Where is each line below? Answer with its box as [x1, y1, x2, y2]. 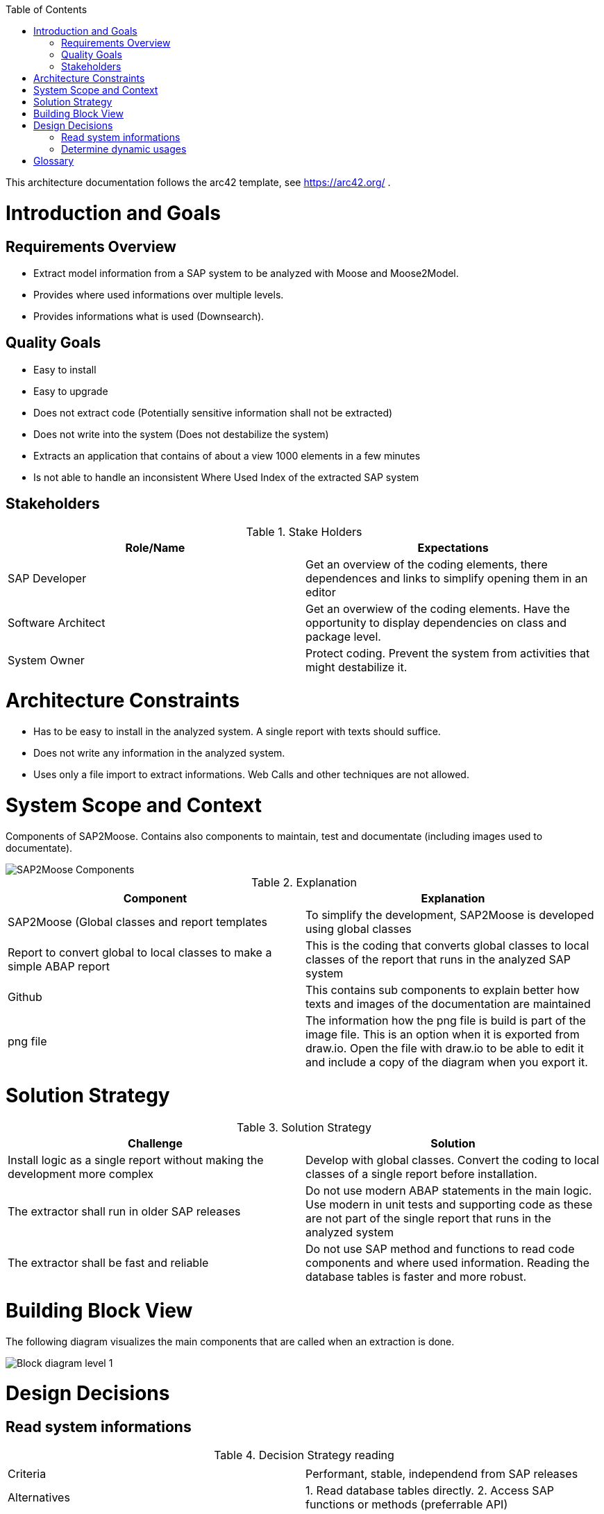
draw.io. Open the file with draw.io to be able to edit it [305, 1041, 584, 1055]
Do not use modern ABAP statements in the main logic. [305, 1184, 592, 1198]
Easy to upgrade [33, 385, 108, 397]
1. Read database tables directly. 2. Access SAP [305, 1483, 554, 1497]
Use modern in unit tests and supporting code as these [305, 1197, 593, 1212]
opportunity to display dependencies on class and [305, 615, 567, 630]
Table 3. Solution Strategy [237, 1120, 371, 1135]
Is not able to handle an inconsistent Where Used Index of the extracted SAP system [33, 471, 419, 483]
